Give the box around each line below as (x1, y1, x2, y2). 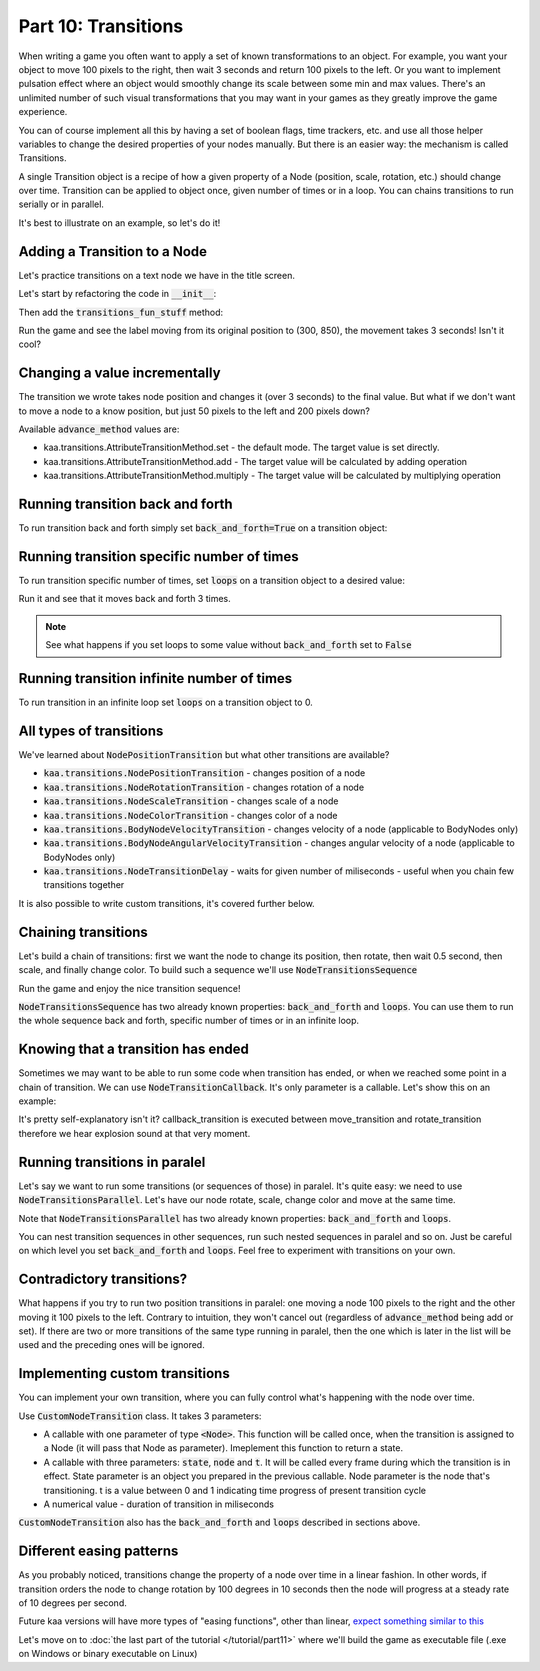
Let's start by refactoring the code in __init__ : (18, 288, 217, 300)
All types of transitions (18, 722, 164, 739)
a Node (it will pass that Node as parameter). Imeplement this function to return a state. (43, 1442, 404, 1454)
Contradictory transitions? (18, 1271, 188, 1288)
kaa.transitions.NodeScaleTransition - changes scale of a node (43, 795, 339, 807)
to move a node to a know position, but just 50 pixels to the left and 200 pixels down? (18, 405, 370, 417)
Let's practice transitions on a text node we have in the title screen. (18, 269, 295, 281)
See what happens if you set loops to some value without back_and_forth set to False (45, 639, 412, 651)
